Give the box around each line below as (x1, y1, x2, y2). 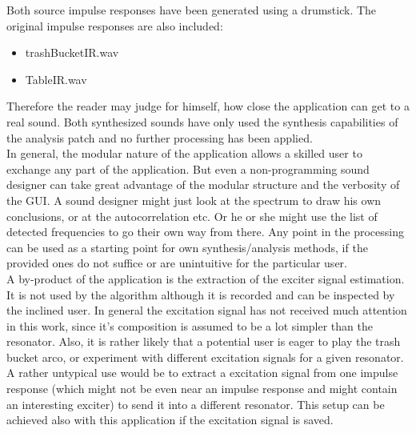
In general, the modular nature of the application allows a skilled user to (6, 145, 362, 162)
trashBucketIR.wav (25, 44, 119, 61)
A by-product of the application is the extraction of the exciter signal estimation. (6, 270, 405, 287)
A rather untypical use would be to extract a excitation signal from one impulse (6, 364, 398, 381)
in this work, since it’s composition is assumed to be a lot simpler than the (6, 317, 373, 334)
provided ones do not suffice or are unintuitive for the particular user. (6, 255, 347, 271)
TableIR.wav (25, 70, 87, 87)
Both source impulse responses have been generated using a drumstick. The (6, 2, 377, 18)
